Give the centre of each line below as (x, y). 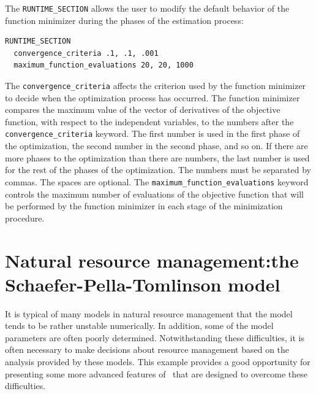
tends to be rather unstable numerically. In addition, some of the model (139, 326)
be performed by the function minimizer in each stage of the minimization (144, 206)
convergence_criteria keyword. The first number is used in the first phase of (152, 133)
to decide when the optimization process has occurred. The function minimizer (152, 97)
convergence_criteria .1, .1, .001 (86, 53)
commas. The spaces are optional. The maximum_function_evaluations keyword (157, 181)
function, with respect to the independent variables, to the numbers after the (149, 121)
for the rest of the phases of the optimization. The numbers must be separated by (158, 170)
